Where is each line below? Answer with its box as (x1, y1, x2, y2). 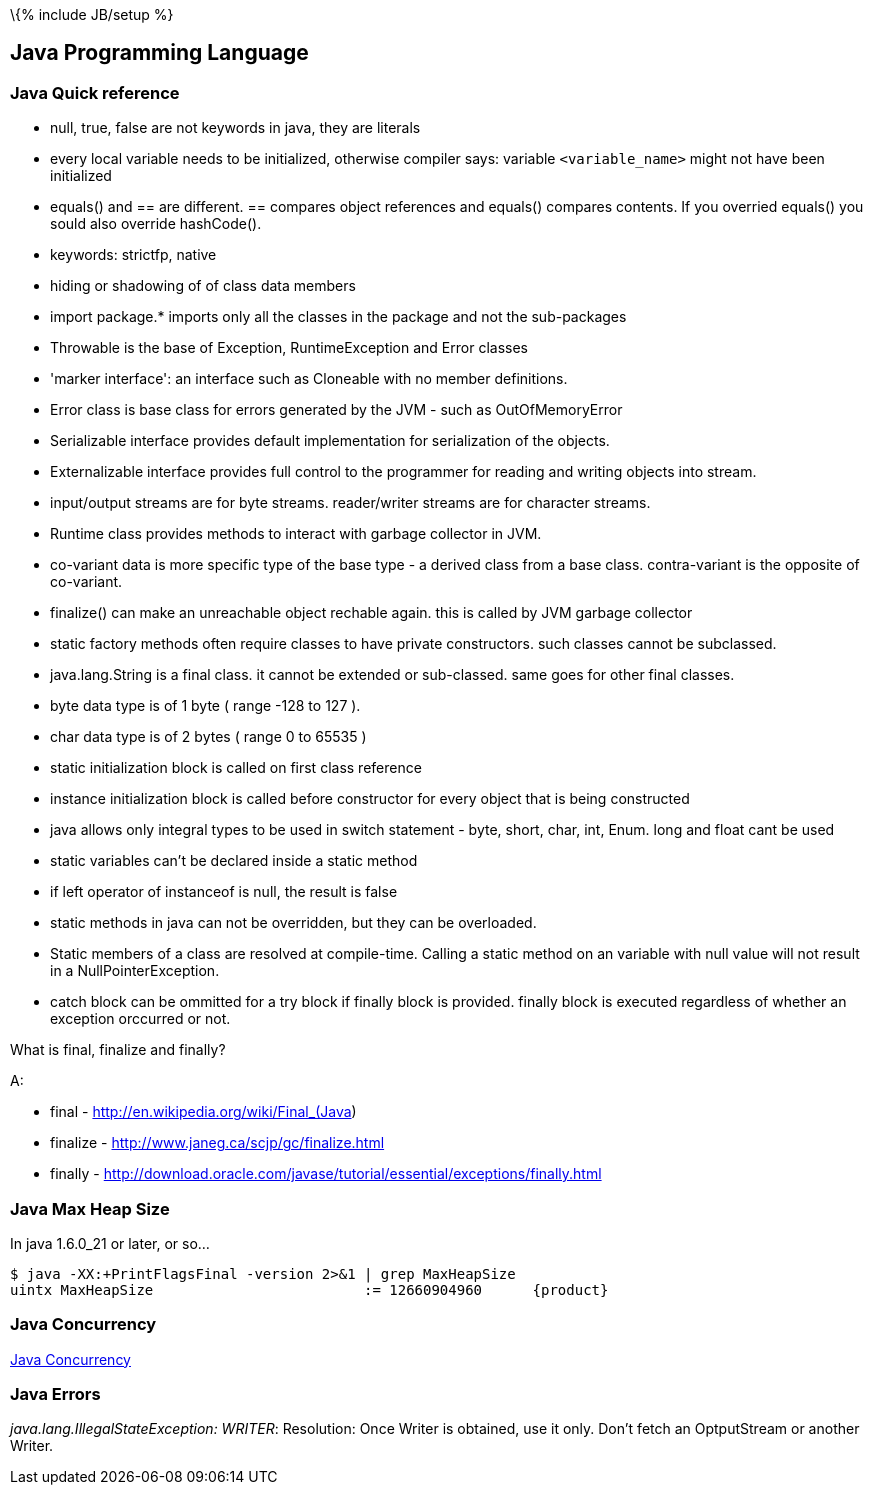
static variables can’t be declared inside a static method (50, 852, 418, 870)
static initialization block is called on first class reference (50, 759, 422, 777)
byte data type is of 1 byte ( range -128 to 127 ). (50, 697, 361, 715)
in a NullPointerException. (50, 962, 220, 980)
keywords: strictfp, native (50, 246, 217, 264)
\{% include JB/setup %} (10, 6, 174, 23)
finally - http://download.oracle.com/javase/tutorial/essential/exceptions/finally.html (50, 1165, 602, 1183)
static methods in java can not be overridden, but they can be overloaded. (50, 914, 537, 932)
